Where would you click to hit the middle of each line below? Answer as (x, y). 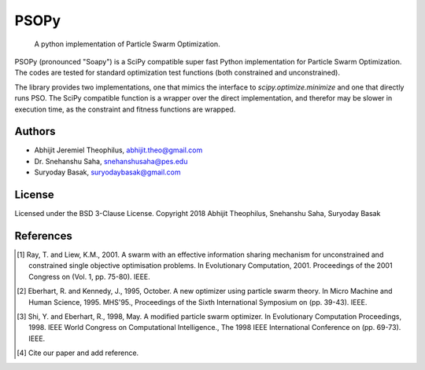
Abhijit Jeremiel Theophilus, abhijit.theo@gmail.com (118, 150)
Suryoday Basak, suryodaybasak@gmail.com (107, 172)
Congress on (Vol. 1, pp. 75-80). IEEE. (90, 277)
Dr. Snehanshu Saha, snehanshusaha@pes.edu (111, 161)
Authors (35, 132)
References (43, 236)
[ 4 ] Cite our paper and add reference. (78, 353)
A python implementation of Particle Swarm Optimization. (127, 44)
